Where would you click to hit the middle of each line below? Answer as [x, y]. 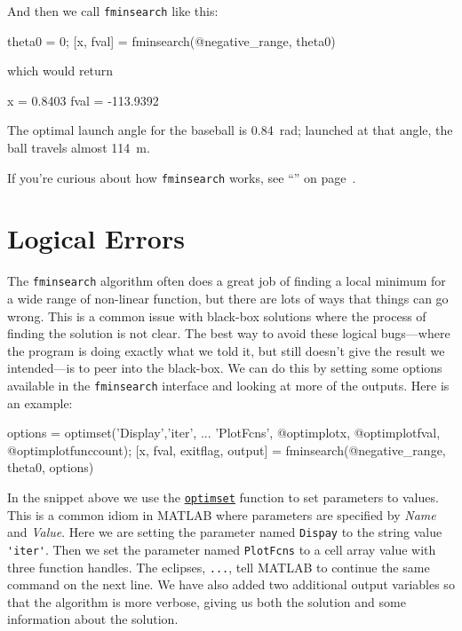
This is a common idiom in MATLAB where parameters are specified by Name [222, 514]
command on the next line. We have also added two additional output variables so [231, 584]
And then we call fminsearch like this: [113, 11]
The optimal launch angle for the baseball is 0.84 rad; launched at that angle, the [230, 130]
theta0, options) [51, 467]
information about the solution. [93, 619]
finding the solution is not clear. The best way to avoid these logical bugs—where [229, 333]
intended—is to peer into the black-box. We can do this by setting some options [225, 368]
